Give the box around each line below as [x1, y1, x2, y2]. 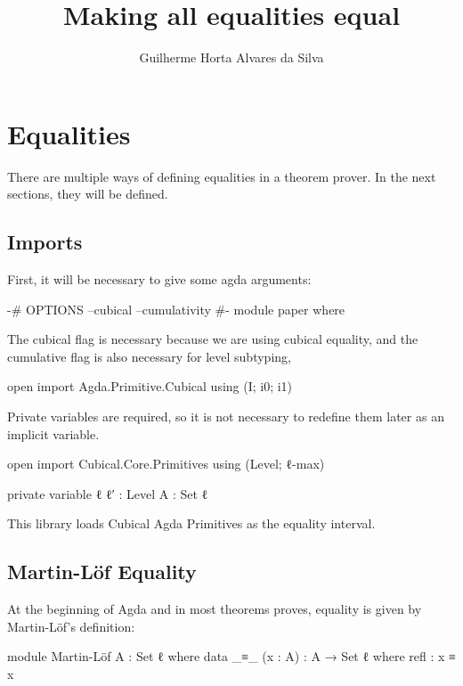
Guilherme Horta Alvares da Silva [139, 48, 324, 67]
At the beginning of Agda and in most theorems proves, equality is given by [7, 600, 422, 618]
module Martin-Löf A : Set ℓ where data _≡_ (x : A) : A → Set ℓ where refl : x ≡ [7, 647, 456, 666]
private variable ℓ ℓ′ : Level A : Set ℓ [7, 484, 208, 502]
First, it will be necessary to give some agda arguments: [7, 270, 312, 289]
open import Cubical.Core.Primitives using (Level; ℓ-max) [7, 454, 325, 473]
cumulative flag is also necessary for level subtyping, [7, 347, 291, 365]
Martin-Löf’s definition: [7, 617, 135, 635]
